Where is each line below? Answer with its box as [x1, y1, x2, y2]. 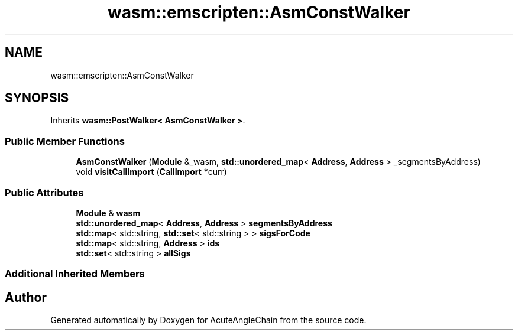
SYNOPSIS [5, 90, 69, 106]
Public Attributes [5, 186, 84, 199]
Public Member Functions [5, 135, 125, 147]
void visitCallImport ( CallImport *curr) [76, 167, 227, 177]
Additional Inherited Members [5, 268, 145, 280]
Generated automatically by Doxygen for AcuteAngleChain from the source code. [50, 315, 367, 326]
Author [5, 290, 47, 305]
